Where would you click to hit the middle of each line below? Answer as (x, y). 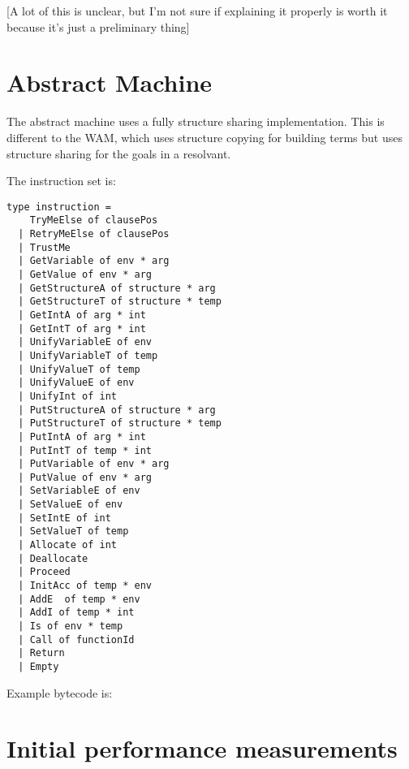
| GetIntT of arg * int (82, 328)
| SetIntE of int (65, 518)
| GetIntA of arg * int (82, 315)
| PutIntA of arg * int (82, 436)
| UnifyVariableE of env (85, 342)
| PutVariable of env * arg (94, 464)
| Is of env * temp (71, 626)
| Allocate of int (68, 545)
